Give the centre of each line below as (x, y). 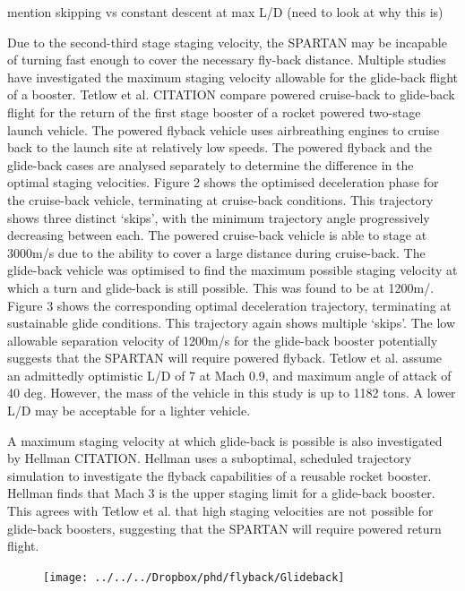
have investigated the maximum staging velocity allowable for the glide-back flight (233, 77)
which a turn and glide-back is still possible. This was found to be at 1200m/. (221, 287)
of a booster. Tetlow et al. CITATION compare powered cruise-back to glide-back (231, 94)
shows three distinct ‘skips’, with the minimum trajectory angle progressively (219, 217)
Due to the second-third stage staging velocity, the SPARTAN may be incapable (227, 42)
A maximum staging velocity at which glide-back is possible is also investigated (225, 440)
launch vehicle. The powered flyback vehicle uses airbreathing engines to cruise (224, 129)
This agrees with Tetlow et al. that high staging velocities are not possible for (220, 511)
